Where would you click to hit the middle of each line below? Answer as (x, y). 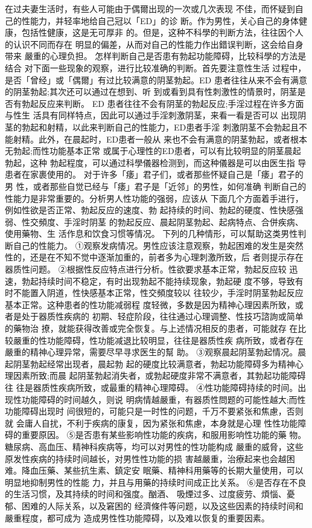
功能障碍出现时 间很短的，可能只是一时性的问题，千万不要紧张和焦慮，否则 (154, 411)
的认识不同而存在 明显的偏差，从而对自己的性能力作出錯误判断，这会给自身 (154, 44)
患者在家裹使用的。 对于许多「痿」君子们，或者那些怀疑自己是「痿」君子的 (154, 174)
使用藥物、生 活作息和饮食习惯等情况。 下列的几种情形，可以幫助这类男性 (151, 233)
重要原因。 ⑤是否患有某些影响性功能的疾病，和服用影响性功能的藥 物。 (164, 435)
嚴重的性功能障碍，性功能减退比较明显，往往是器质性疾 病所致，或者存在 (158, 340)
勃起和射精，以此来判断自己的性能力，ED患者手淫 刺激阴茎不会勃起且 (160, 127)
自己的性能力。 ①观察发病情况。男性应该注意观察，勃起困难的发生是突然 (158, 245)
